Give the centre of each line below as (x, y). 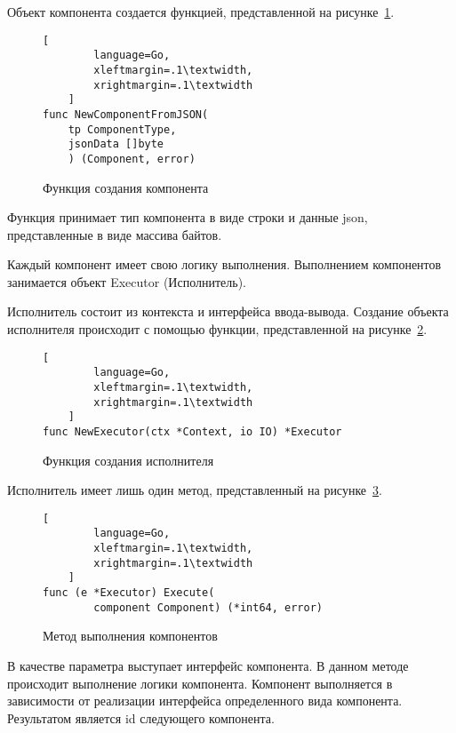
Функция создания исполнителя (128, 460)
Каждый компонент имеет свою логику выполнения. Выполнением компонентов (224, 264)
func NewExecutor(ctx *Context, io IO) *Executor (192, 431)
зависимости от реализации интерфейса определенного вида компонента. (205, 701)
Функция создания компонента (126, 187)
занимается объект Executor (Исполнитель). (127, 281)
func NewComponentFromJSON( (126, 114)
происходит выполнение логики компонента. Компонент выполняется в (200, 683)
